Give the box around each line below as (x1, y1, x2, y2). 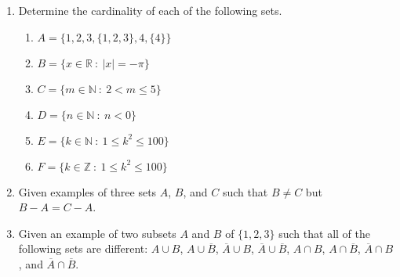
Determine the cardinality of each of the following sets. (18, 2, 282, 18)
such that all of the (278, 225, 370, 241)
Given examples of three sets (18, 183, 157, 200)
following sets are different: (18, 240, 148, 257)
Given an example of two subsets (18, 225, 176, 241)
